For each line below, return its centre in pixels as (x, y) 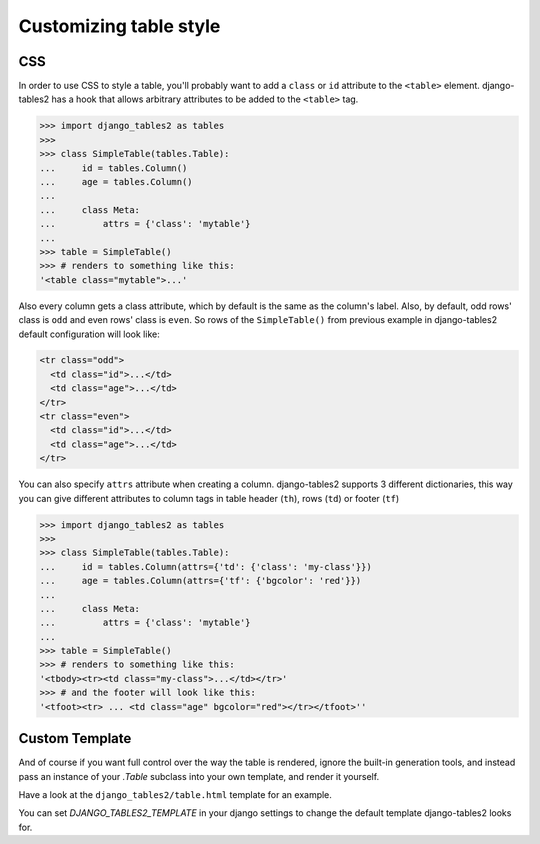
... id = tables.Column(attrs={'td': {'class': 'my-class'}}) (205, 566)
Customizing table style (119, 26)
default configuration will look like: (89, 334)
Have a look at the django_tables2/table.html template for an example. (175, 794)
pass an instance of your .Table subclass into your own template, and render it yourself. (199, 776)
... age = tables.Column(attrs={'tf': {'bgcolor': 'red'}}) (200, 581)
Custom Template (75, 738)
